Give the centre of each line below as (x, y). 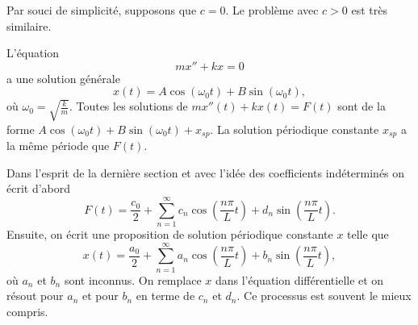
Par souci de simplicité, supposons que (102, 10)
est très (369, 10)
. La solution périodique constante (295, 129)
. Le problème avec (272, 10)
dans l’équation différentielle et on (299, 279)
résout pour (35, 296)
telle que (368, 233)
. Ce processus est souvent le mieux (324, 296)
